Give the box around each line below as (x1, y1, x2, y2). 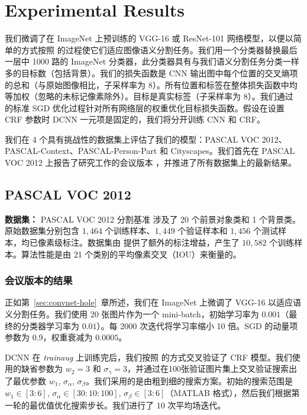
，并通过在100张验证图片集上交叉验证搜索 (127, 362, 289, 375)
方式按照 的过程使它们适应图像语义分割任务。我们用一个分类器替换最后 (21, 43, 298, 56)
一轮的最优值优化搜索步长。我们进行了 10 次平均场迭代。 (5, 398, 226, 411)
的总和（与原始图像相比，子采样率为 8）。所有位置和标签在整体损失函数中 (5, 78, 289, 91)
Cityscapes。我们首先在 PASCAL (170, 144, 295, 157)
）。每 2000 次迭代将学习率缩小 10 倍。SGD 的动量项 (96, 319, 298, 332)
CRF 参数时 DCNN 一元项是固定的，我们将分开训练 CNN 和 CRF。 (5, 113, 265, 126)
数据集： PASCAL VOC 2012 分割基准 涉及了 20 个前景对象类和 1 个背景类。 (5, 213, 301, 225)
